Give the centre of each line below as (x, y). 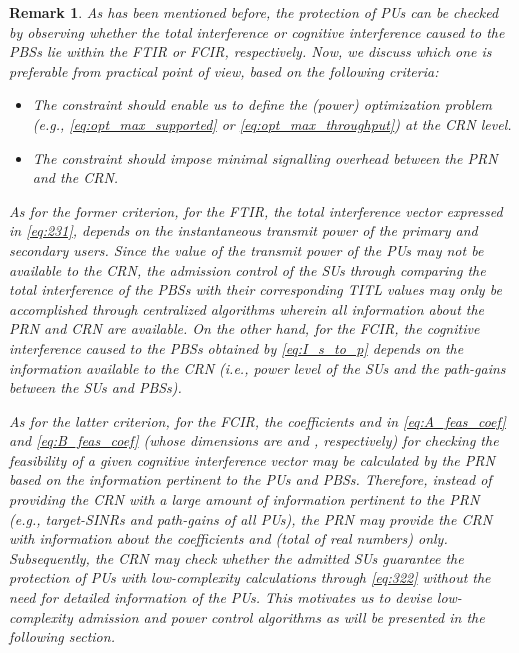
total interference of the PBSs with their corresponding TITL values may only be (255, 289)
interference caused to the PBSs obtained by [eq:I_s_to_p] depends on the (236, 347)
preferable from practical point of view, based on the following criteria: (224, 70)
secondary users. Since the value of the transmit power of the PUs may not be (246, 249)
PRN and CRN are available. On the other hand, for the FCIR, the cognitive (244, 328)
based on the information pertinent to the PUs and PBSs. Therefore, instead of (250, 479)
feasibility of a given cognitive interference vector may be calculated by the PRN (252, 459)
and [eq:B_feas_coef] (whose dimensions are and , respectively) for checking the (254, 440)
